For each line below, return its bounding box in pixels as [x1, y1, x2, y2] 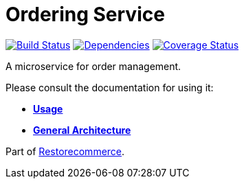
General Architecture [33, 124, 131, 136]
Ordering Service [5, 3, 165, 26]
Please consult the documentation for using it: [5, 81, 214, 93]
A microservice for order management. [5, 60, 181, 72]
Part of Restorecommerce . [5, 145, 125, 157]
